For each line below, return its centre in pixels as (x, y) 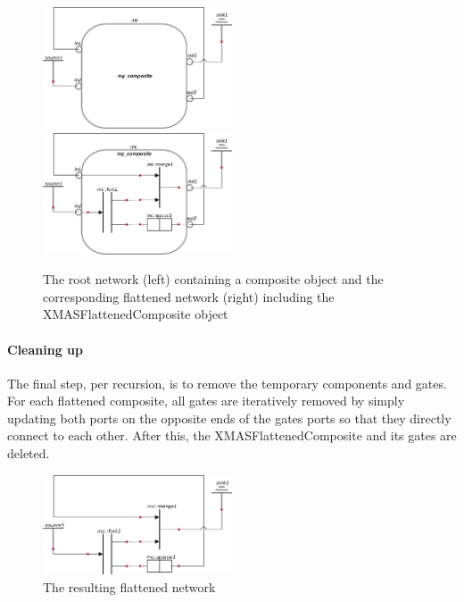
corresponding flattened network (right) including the (189, 296)
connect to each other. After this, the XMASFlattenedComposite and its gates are (232, 435)
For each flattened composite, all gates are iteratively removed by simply (206, 401)
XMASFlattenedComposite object (136, 314)
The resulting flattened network (129, 586)
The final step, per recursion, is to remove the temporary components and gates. (227, 383)
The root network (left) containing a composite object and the (213, 279)
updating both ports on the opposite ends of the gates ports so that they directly (229, 418)
